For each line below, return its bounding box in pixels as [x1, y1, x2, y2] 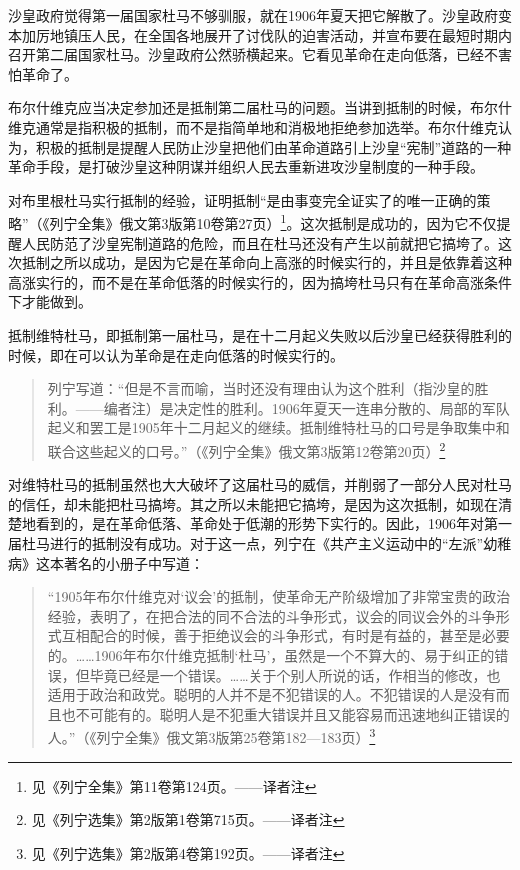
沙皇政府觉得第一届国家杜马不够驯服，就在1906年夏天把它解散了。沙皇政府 [8, 5, 498, 25]
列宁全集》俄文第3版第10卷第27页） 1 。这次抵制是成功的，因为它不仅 [49, 210, 497, 233]
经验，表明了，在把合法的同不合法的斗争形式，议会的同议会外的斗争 [47, 605, 496, 626]
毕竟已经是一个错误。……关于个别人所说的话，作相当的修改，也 [89, 664, 501, 685]
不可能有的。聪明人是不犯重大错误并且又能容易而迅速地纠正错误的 [75, 703, 510, 724]
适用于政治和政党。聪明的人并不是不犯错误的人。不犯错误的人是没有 [47, 684, 496, 705]
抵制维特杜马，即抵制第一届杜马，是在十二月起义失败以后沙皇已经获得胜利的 [8, 324, 512, 345]
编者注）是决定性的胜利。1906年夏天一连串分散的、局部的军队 [103, 397, 510, 418]
